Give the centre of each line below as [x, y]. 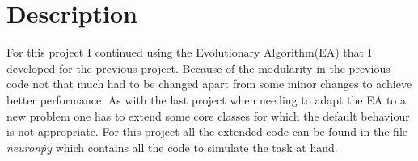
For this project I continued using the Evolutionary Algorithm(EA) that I [189, 52]
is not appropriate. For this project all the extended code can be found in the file [207, 131]
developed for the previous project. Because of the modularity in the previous [198, 68]
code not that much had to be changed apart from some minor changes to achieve [209, 84]
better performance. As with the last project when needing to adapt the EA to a [207, 99]
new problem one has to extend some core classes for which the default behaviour [208, 115]
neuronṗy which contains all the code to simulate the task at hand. [172, 147]
